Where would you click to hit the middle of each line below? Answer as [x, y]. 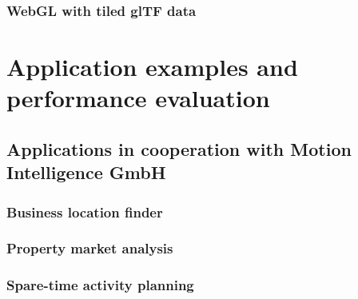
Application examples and [152, 67]
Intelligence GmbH [86, 172]
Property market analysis [90, 248]
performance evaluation [138, 98]
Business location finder [85, 211]
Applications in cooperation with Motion [179, 148]
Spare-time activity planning [100, 285]
